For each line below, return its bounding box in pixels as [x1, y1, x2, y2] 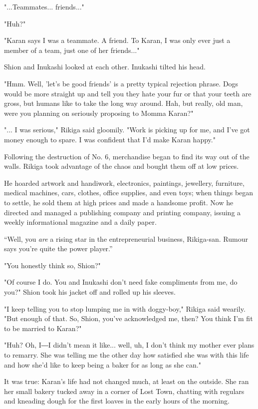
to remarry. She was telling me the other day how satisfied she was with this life [4, 350, 249, 360]
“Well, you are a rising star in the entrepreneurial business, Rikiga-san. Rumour [4, 233, 248, 244]
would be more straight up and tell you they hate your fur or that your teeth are [4, 88, 252, 98]
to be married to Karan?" [4, 323, 82, 333]
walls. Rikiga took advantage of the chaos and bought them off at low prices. [4, 161, 239, 171]
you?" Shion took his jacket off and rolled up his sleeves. [4, 287, 176, 297]
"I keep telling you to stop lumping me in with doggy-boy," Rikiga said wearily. [4, 303, 246, 314]
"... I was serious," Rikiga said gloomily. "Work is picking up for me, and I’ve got [4, 124, 250, 135]
